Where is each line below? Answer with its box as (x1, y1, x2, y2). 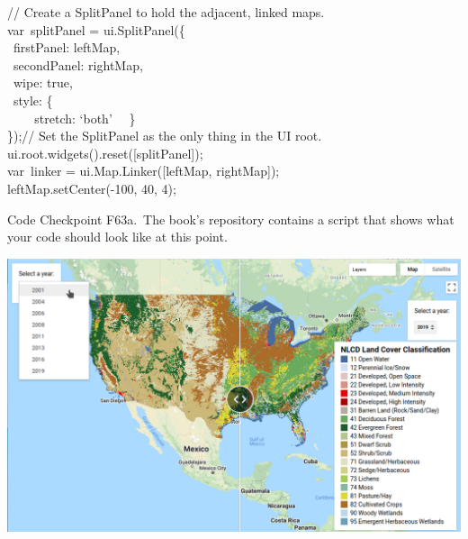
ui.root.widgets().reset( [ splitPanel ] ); (7, 143, 203, 162)
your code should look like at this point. (7, 227, 228, 246)
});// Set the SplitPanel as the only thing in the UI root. (7, 126, 322, 145)
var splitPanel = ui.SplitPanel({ (7, 20, 185, 39)
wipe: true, (13, 73, 73, 92)
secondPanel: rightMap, (13, 55, 143, 74)
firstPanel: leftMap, (13, 38, 121, 57)
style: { (13, 90, 53, 109)
